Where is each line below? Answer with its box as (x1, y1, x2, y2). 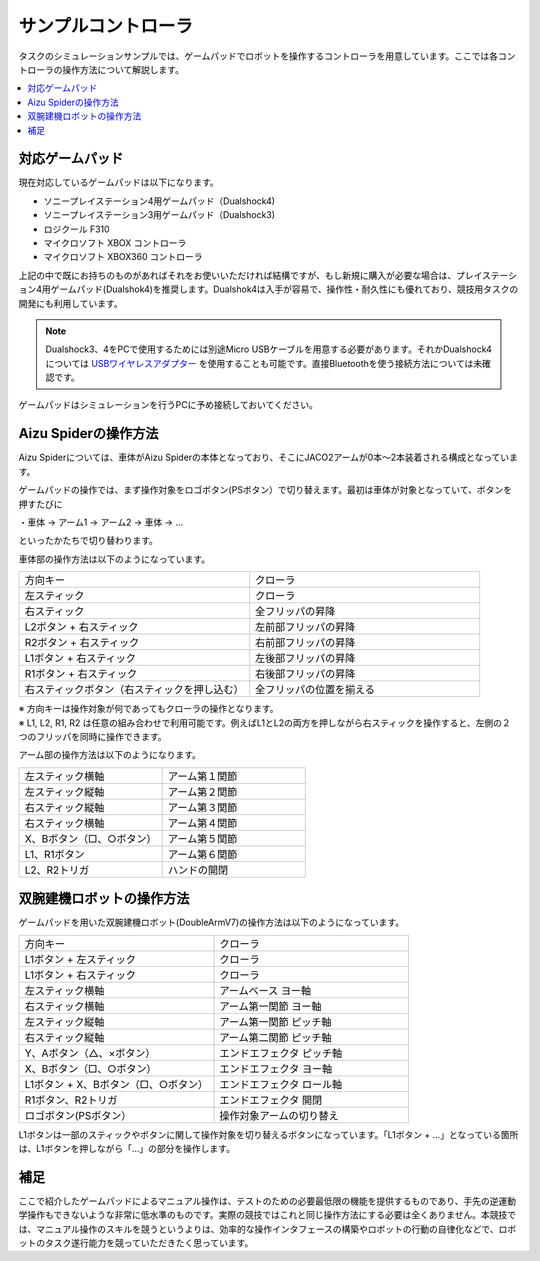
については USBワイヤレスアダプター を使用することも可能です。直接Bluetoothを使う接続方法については (45, 357, 474, 369)
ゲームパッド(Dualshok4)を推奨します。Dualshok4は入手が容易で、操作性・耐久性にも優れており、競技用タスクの (50, 283, 519, 295)
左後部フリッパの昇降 (255, 651, 356, 665)
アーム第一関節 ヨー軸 (219, 999, 322, 1013)
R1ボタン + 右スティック (24, 667, 138, 681)
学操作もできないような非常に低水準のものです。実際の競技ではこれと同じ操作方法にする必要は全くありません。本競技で (18, 1209, 517, 1221)
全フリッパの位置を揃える (255, 683, 375, 697)
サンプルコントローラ (18, 15, 194, 37)
